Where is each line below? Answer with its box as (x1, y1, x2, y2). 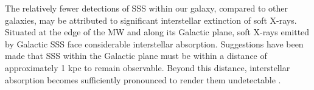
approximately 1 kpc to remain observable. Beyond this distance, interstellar (5, 61, 290, 74)
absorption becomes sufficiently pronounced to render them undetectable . (5, 73, 281, 86)
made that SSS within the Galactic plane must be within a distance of (5, 49, 267, 62)
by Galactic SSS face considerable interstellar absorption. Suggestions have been (5, 37, 304, 50)
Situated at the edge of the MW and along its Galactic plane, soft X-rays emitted (5, 26, 310, 38)
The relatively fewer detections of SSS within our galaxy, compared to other (5, 2, 288, 14)
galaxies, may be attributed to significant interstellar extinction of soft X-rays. (5, 13, 297, 26)
